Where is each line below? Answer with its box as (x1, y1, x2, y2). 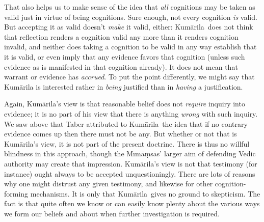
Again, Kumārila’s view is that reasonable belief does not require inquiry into (4, 98, 245, 109)
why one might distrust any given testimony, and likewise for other (4, 178, 213, 189)
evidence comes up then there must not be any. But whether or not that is (4, 128, 237, 139)
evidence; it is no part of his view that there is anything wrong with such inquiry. (4, 108, 258, 119)
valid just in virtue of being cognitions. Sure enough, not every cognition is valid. (4, 11, 257, 22)
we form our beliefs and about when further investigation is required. (4, 208, 220, 218)
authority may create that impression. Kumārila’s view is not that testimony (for (4, 158, 257, 169)
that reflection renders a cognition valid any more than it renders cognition (4, 31, 239, 42)
